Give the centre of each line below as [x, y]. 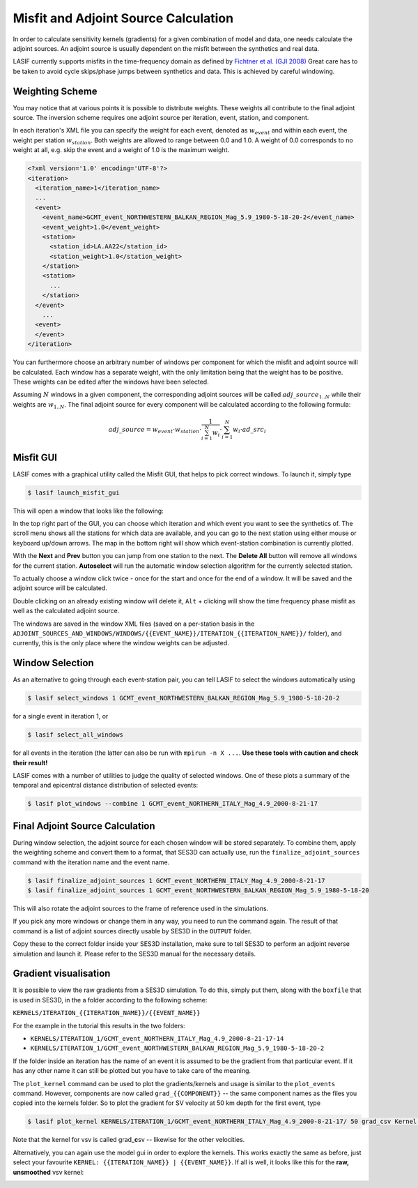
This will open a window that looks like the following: [88, 511]
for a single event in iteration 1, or [61, 716]
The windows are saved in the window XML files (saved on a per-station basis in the [134, 624]
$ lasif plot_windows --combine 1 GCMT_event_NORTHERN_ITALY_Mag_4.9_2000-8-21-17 [173, 804]
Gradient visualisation [62, 973]
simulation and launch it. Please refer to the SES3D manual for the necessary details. [134, 954]
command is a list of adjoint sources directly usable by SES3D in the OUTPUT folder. [132, 931]
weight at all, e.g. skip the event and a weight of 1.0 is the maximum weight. [121, 150]
